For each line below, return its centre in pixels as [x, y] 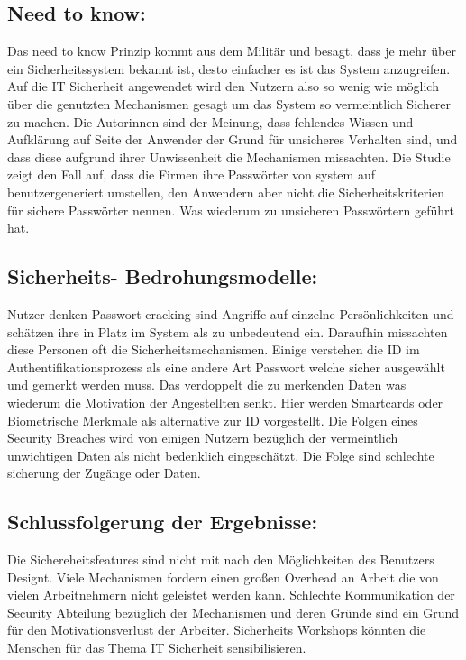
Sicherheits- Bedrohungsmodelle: [163, 276]
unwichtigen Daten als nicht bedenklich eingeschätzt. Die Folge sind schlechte [221, 455]
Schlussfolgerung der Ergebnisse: [163, 522]
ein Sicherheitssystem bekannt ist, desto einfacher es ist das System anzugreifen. [229, 68]
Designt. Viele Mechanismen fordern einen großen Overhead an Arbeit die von [223, 577]
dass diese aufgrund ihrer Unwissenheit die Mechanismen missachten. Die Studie [229, 156]
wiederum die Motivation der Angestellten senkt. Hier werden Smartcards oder [225, 402]
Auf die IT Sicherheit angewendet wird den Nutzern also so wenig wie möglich [223, 86]
